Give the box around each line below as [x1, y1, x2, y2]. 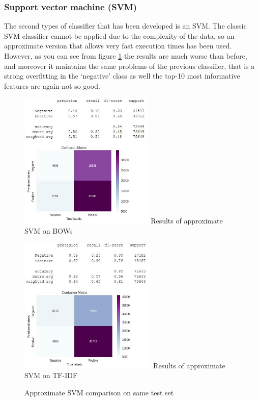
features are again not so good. [4, 80, 100, 91]
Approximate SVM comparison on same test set [24, 387, 174, 398]
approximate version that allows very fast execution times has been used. [4, 40, 232, 51]
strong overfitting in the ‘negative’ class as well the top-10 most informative [4, 70, 240, 81]
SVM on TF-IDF [24, 370, 78, 381]
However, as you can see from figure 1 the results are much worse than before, [4, 51, 247, 61]
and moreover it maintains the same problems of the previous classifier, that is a [4, 60, 255, 71]
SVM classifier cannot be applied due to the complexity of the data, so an [4, 30, 235, 41]
